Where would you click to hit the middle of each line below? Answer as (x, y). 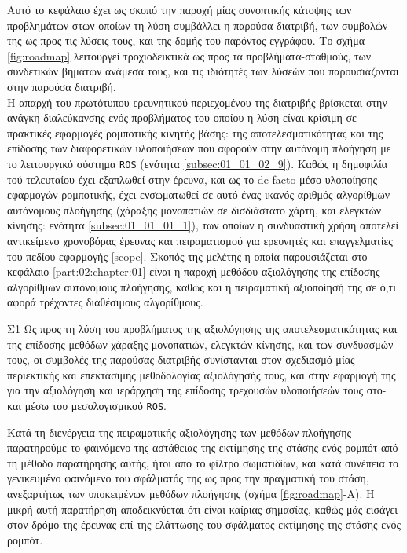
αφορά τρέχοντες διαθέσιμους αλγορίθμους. (105, 302)
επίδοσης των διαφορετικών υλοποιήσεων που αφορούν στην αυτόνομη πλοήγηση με (199, 148)
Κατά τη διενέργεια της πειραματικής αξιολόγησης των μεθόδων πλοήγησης (180, 432)
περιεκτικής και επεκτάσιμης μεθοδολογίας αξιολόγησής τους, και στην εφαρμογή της (202, 374)
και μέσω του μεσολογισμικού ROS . (87, 405)
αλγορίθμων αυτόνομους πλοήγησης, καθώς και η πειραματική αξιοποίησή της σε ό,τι (202, 286)
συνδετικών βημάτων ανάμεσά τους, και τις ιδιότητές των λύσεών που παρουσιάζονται (203, 71)
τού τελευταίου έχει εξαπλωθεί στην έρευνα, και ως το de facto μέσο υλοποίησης (192, 179)
